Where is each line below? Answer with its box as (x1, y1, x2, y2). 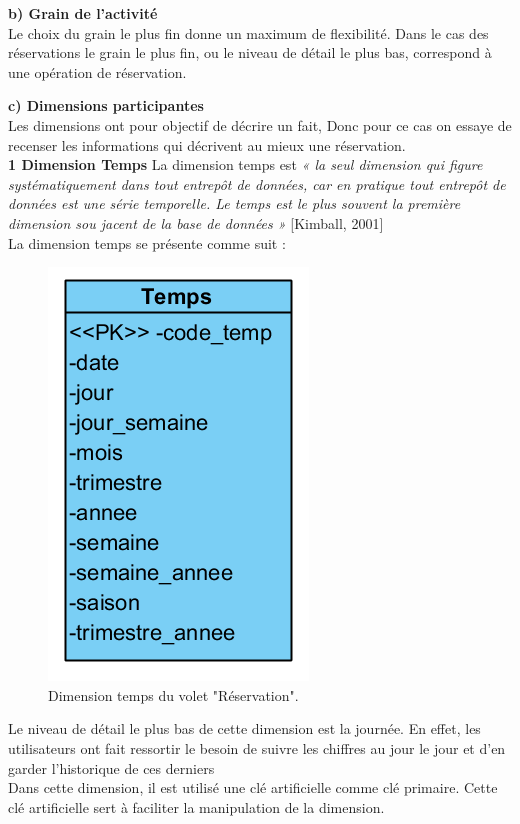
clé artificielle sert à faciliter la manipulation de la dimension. (8, 796, 385, 817)
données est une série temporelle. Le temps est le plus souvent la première (8, 193, 461, 214)
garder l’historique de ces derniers (8, 757, 215, 778)
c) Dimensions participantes (8, 95, 204, 116)
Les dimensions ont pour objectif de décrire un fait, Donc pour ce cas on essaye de (8, 114, 512, 135)
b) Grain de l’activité (8, 3, 158, 23)
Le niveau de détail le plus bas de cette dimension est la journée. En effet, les (8, 718, 481, 739)
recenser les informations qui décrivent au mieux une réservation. (8, 134, 406, 155)
